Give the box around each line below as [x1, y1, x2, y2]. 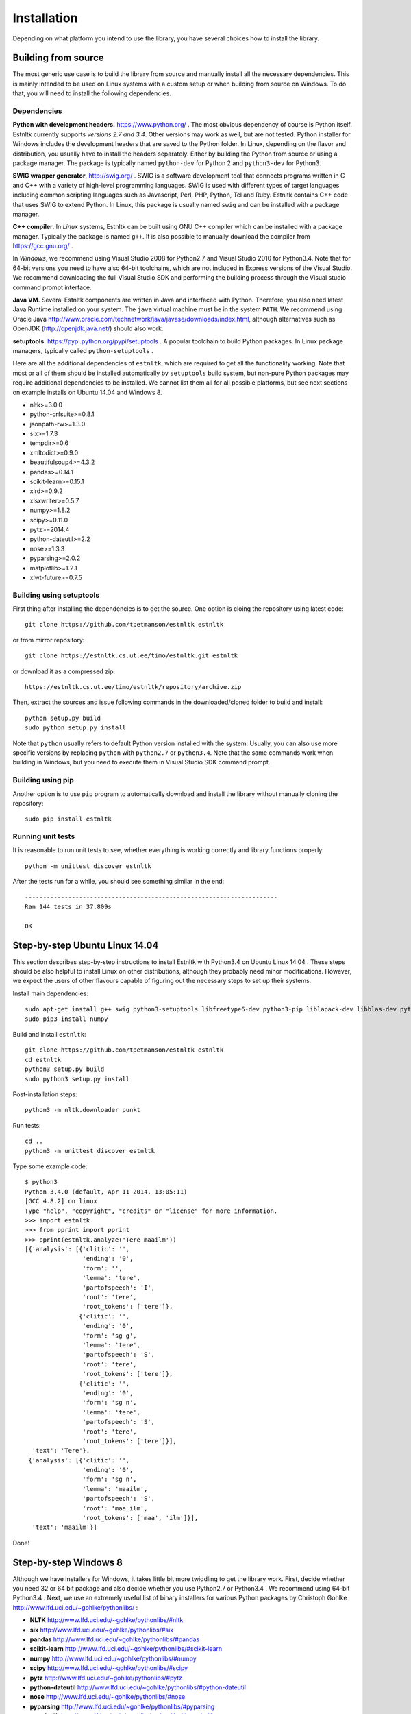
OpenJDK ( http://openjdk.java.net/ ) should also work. [12, 324, 164, 333]
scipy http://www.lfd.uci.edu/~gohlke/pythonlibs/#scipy [29, 1664, 188, 1672]
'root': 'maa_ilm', [82, 1504, 148, 1512]
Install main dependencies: [12, 989, 89, 998]
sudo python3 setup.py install [25, 1075, 130, 1083]
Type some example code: [12, 1162, 88, 1170]
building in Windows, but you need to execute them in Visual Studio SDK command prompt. [12, 758, 271, 767]
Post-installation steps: [12, 1090, 78, 1098]
